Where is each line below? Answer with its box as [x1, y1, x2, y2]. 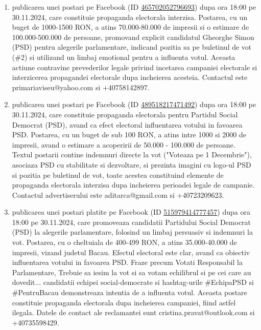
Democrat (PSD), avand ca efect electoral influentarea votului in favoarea [12, 119, 243, 130]
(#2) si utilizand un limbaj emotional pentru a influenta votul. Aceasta [12, 51, 235, 62]
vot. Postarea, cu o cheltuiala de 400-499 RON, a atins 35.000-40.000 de [12, 237, 237, 247]
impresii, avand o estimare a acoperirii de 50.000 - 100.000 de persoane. [12, 139, 235, 150]
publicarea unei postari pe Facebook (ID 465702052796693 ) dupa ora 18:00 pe [12, 2, 256, 12]
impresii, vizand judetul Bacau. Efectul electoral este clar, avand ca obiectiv [12, 246, 250, 257]
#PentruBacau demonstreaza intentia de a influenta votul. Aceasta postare [12, 287, 247, 298]
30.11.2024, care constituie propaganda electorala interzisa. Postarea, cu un [12, 11, 248, 22]
